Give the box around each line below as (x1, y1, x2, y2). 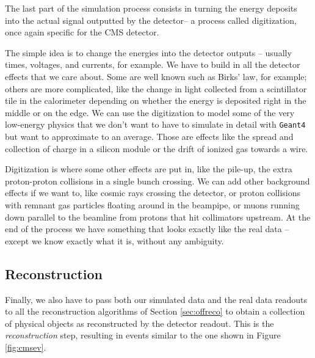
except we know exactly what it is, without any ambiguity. (5, 234, 224, 247)
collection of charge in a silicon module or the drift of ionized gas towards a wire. (5, 142, 308, 155)
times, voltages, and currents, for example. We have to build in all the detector (5, 58, 300, 71)
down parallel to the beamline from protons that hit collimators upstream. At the (5, 210, 311, 223)
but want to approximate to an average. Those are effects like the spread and (5, 130, 294, 142)
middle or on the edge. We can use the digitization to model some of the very (5, 106, 295, 119)
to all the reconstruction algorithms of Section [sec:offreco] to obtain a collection (5, 305, 305, 318)
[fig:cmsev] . (5, 340, 46, 353)
